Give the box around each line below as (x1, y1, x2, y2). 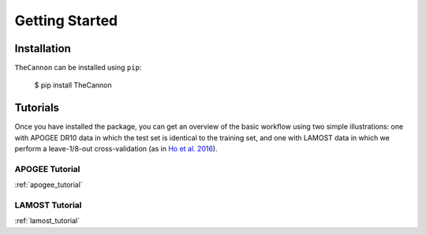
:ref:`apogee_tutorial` (14, 180, 83, 189)
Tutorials (14, 101, 59, 114)
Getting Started (14, 12, 118, 29)
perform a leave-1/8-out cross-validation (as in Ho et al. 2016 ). (14, 144, 218, 154)
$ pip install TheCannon (34, 80, 112, 90)
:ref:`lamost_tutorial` (14, 216, 80, 226)
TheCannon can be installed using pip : (14, 63, 142, 73)
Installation (14, 42, 71, 55)
